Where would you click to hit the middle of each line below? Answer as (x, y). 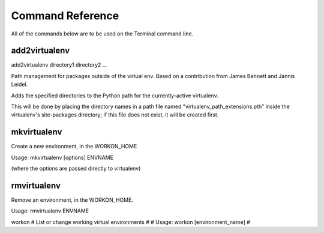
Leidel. (19, 85)
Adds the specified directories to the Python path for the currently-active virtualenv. (115, 95)
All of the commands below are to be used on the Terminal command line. (102, 34)
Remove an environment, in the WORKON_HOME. (72, 200)
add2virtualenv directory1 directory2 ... (59, 65)
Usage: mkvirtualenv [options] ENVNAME (62, 157)
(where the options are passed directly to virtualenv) (76, 169)
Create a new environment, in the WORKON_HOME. (75, 147)
